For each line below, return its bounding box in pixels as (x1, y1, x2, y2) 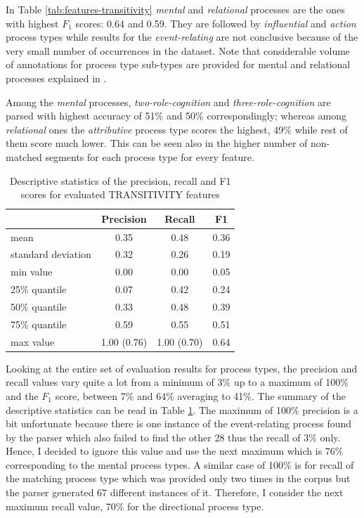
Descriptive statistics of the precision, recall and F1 (9, 173, 231, 188)
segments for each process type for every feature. (45, 149, 254, 164)
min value (11, 264, 53, 279)
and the (6, 388, 39, 403)
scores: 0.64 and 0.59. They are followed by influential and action (75, 15, 356, 30)
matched (6, 149, 42, 164)
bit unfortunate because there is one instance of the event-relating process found (6, 416, 352, 431)
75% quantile (11, 316, 67, 331)
